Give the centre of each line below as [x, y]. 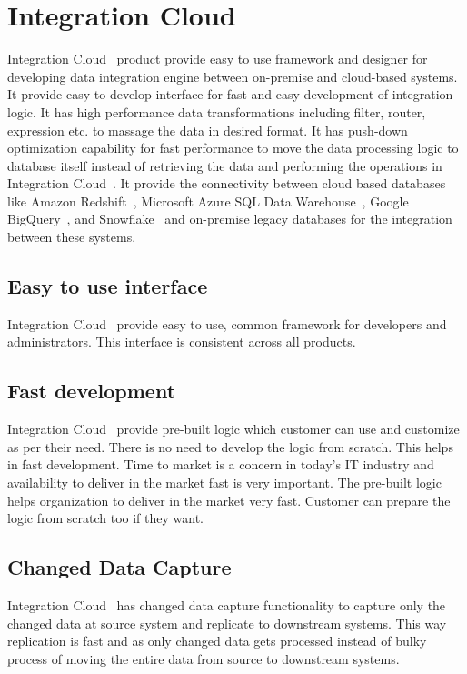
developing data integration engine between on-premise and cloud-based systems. [233, 76]
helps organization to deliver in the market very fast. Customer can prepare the [229, 500]
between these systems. [72, 237]
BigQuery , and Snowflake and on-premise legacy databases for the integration [230, 219]
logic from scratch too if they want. [105, 518]
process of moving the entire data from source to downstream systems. [204, 658]
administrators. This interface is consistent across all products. [182, 342]
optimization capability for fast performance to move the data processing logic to [233, 148]
